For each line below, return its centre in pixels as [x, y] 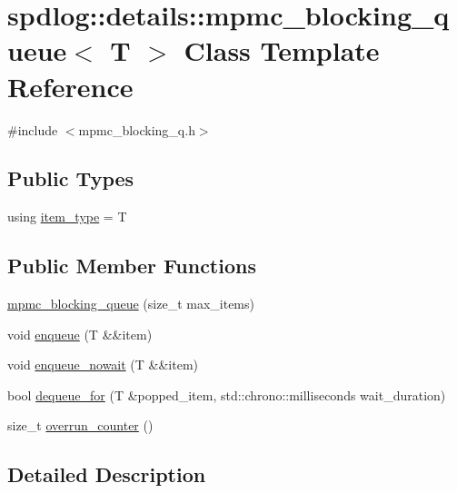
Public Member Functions [132, 266]
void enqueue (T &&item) [80, 334]
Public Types [71, 178]
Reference [70, 86]
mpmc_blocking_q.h [137, 129]
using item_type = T [67, 217]
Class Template [282, 50]
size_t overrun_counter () [80, 425]
